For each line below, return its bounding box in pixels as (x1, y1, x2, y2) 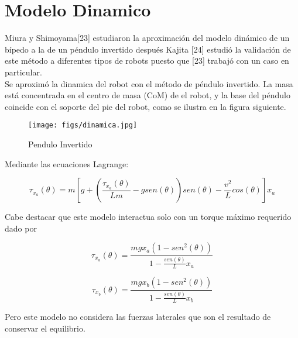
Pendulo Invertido (28, 137, 93, 150)
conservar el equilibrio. (5, 322, 85, 334)
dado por (5, 222, 37, 234)
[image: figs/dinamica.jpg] (28, 121, 138, 130)
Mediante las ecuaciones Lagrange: (5, 157, 129, 170)
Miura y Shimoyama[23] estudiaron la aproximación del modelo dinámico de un (5, 32, 290, 44)
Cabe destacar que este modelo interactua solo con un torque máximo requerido (5, 211, 292, 223)
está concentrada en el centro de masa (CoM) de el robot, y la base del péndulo (5, 89, 290, 101)
